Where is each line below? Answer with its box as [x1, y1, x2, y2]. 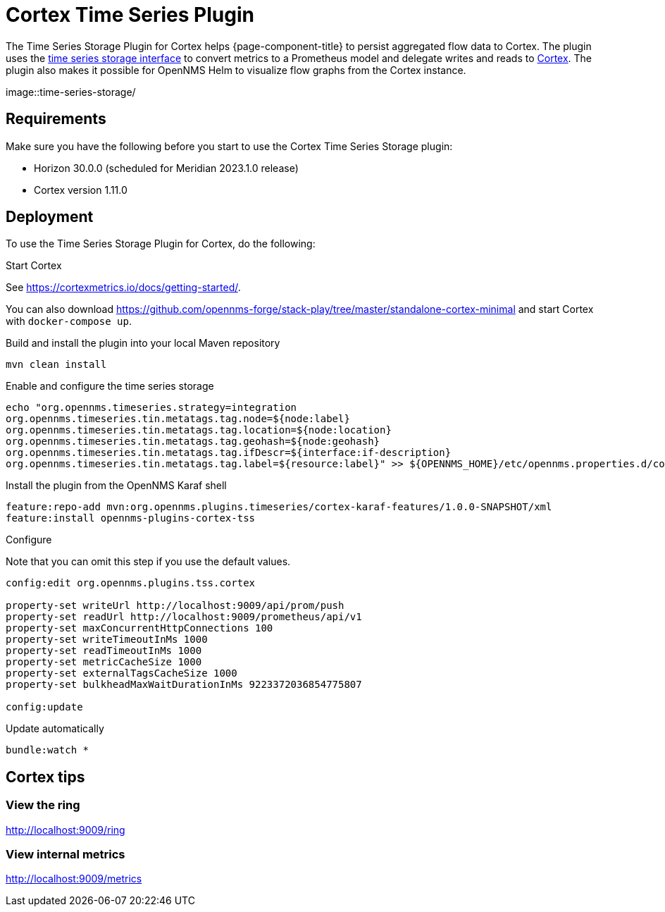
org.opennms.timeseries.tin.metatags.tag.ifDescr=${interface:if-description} [6, 447, 452, 459]
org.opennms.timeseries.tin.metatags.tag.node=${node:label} [6, 413, 350, 425]
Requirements [6, 110, 106, 128]
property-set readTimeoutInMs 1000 [6, 645, 202, 657]
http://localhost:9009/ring [6, 823, 125, 836]
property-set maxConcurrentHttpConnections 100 [6, 622, 273, 634]
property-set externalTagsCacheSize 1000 [6, 667, 237, 679]
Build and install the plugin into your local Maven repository [6, 337, 280, 350]
